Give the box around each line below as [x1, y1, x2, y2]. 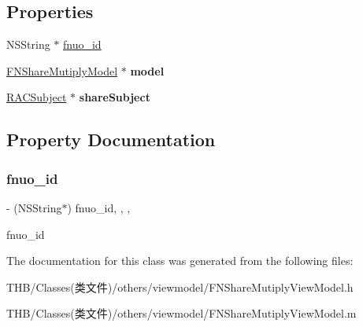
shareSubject [79, 89, 150, 105]
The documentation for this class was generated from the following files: [6, 252, 354, 269]
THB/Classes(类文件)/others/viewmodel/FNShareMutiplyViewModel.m [6, 305, 357, 321]
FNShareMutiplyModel [6, 62, 118, 79]
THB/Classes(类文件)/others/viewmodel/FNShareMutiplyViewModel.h [6, 278, 354, 295]
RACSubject [6, 89, 67, 105]
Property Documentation [6, 127, 216, 152]
